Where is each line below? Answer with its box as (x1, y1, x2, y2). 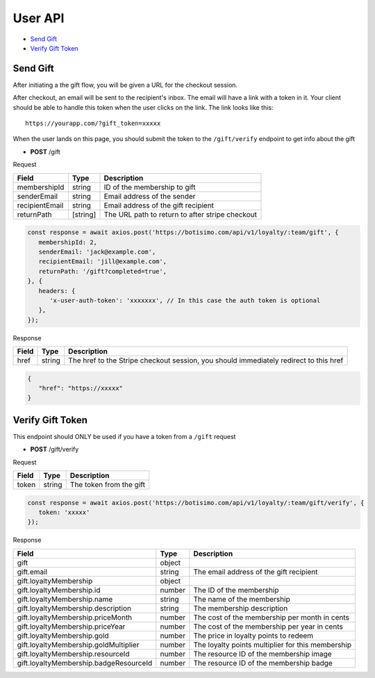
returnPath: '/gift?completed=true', (38, 267, 167, 275)
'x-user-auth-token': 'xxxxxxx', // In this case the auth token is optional (49, 296, 321, 304)
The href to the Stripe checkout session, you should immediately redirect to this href (68, 356, 344, 365)
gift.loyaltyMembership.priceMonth (17, 612, 133, 622)
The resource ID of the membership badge (193, 658, 333, 668)
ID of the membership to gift (103, 182, 196, 192)
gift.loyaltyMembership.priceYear (17, 622, 126, 631)
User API (12, 10, 65, 26)
